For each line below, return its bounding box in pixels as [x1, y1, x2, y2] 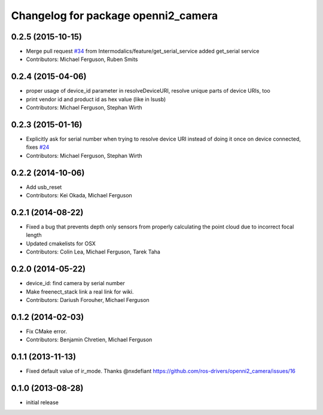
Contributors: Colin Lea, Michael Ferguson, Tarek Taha [26, 248, 161, 255]
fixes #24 [26, 144, 50, 151]
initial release [26, 399, 59, 406]
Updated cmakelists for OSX [26, 240, 96, 247]
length [26, 231, 42, 239]
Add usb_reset [26, 183, 62, 191]
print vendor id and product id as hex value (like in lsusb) [26, 96, 166, 103]
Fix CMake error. [26, 328, 67, 335]
